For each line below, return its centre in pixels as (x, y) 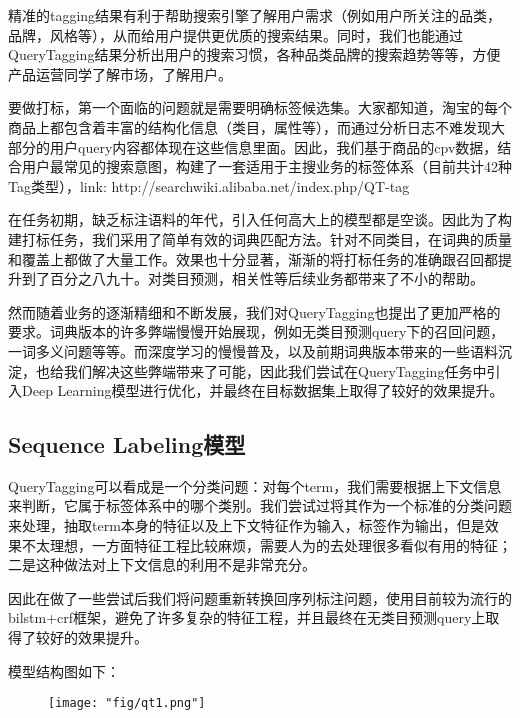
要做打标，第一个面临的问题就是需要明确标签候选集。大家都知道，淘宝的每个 (260, 107)
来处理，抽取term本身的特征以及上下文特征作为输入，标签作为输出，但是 (246, 525)
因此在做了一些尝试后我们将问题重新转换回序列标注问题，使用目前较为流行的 (260, 597)
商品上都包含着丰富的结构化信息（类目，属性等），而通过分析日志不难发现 (249, 126)
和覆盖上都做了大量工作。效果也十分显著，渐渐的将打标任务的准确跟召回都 (253, 258)
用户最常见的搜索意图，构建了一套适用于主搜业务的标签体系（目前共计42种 (266, 166)
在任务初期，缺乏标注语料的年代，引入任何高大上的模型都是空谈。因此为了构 (260, 219)
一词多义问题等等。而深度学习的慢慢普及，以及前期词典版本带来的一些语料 (253, 350)
